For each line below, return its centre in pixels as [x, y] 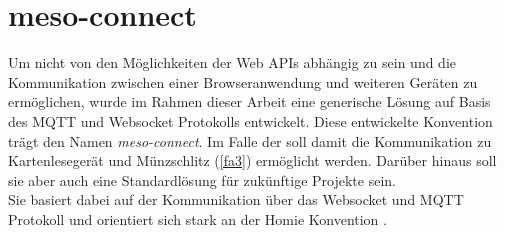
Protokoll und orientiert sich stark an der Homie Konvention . [197, 218]
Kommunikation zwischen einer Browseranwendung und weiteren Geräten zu [243, 81]
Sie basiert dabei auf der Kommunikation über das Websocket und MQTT [236, 199]
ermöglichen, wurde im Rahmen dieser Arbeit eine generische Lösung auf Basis [249, 101]
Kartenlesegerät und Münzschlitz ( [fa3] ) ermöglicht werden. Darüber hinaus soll [252, 160]
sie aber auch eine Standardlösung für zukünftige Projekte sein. [202, 179]
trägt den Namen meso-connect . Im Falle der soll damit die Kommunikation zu [250, 140]
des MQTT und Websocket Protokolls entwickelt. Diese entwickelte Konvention [250, 120]
